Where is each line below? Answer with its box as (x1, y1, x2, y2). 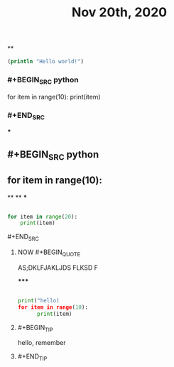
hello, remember (17, 339, 66, 347)
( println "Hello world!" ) (7, 58, 84, 65)
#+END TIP (17, 352, 48, 363)
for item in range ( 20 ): (7, 213, 78, 220)
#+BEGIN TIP (17, 323, 53, 334)
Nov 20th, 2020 (71, 4, 168, 21)
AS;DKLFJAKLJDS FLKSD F (17, 263, 98, 272)
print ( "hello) (17, 297, 60, 304)
